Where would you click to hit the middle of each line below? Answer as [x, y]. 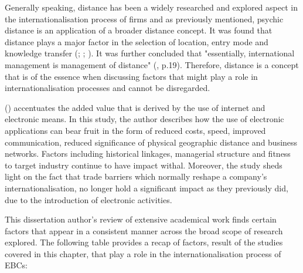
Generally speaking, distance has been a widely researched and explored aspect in [151, 7]
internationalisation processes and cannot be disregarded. [108, 88]
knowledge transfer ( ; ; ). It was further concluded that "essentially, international [150, 53]
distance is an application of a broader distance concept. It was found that [139, 30]
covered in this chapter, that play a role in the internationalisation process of [143, 253]
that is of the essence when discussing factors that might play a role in [131, 76]
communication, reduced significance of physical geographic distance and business [151, 142]
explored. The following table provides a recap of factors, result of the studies [144, 242]
